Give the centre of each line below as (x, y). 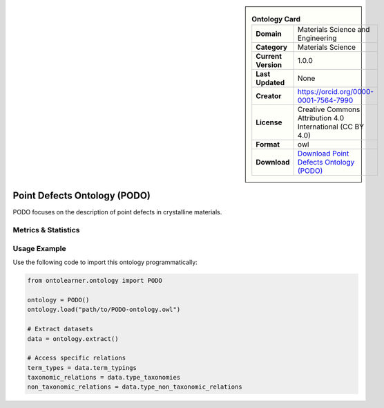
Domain (269, 34)
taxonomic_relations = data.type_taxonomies (104, 378)
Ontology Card (276, 19)
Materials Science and (334, 30)
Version (269, 65)
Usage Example (39, 248)
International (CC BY (331, 127)
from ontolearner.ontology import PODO (95, 281)
